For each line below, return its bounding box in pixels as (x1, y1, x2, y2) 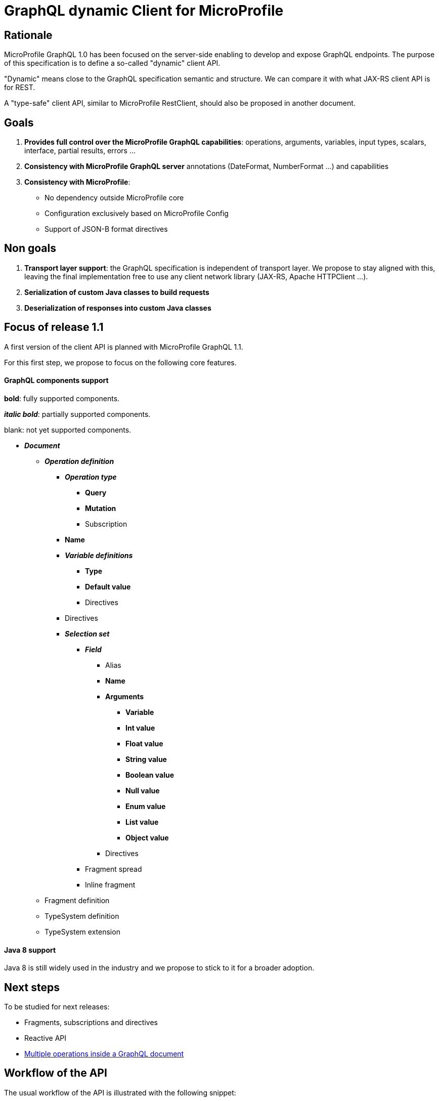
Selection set (65, 629, 110, 638)
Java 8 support (4, 945, 56, 954)
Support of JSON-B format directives (45, 225, 168, 234)
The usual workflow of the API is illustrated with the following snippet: (4, 1088, 236, 1097)
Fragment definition (45, 896, 110, 905)
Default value (85, 582, 131, 591)
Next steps (4, 981, 60, 994)
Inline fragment (85, 880, 136, 889)
